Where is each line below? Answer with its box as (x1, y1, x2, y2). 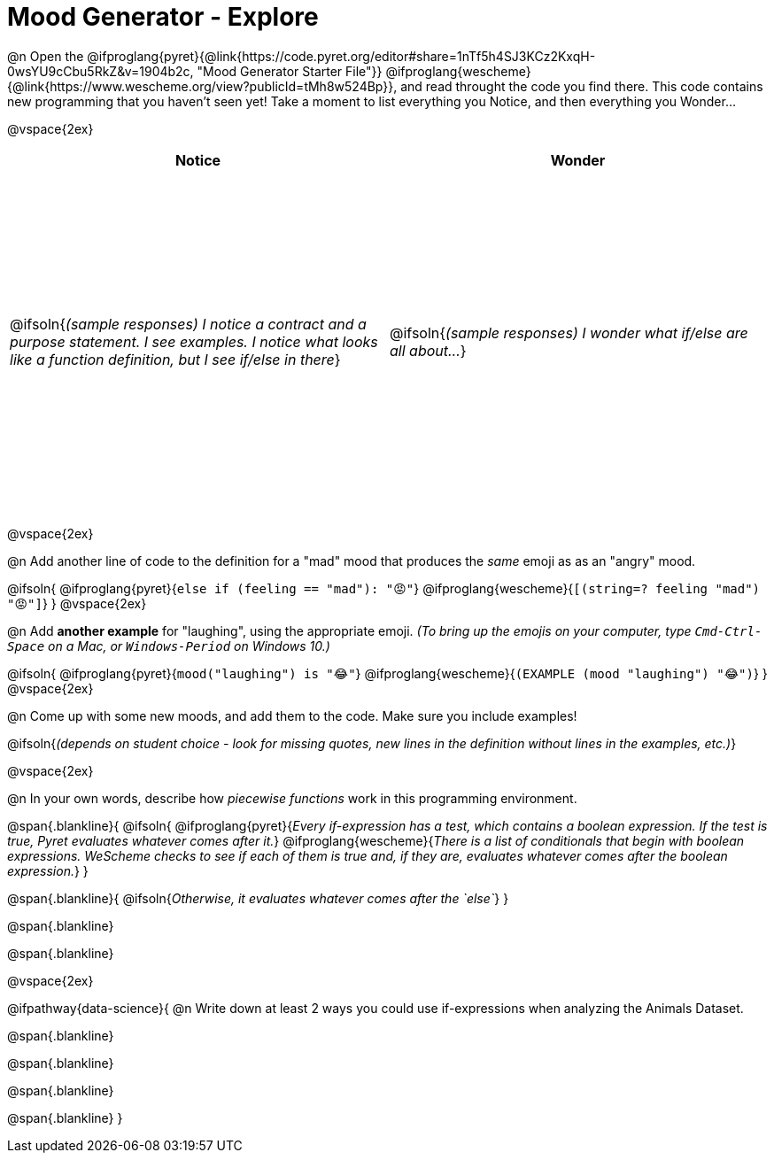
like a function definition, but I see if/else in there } (10, 350, 341, 368)
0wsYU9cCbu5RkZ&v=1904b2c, (7, 63, 194, 79)
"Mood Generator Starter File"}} (197, 63, 383, 79)
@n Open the (7, 48, 84, 64)
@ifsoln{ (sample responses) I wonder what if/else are (390, 323, 748, 342)
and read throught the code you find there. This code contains (400, 78, 763, 94)
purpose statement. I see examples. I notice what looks (10, 332, 378, 351)
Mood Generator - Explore (7, 2, 319, 32)
